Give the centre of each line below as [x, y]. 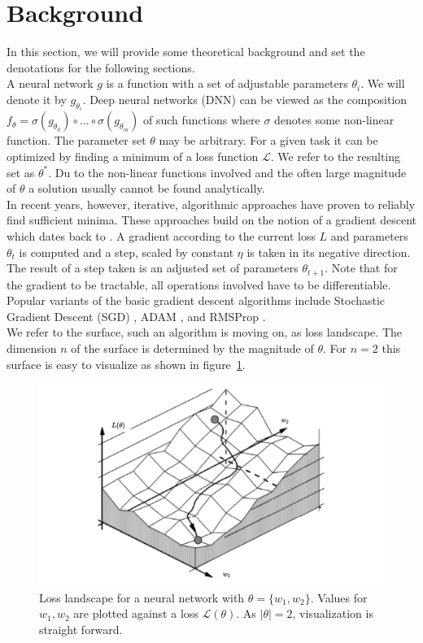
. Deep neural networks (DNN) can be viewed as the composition [245, 99]
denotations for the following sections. [101, 67]
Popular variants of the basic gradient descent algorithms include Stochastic [196, 300]
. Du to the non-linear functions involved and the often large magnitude [227, 172]
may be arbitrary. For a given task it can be [268, 140]
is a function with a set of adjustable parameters [227, 83]
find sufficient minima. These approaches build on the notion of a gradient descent [211, 220]
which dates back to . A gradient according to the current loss [161, 235]
